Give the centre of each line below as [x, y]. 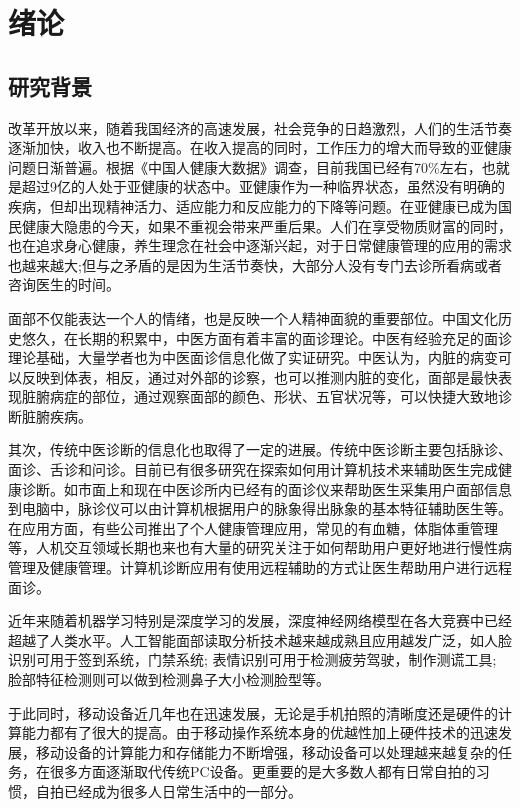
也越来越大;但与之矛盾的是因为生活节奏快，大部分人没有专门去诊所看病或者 [255, 264]
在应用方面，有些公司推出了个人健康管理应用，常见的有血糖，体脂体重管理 [253, 527]
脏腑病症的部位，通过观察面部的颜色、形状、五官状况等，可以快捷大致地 [259, 396]
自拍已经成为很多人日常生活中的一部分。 [168, 790]
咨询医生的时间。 [64, 284]
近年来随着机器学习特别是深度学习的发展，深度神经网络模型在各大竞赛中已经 [260, 620]
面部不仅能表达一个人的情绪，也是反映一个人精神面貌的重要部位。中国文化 [253, 317]
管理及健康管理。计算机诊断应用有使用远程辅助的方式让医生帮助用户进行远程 [260, 567]
